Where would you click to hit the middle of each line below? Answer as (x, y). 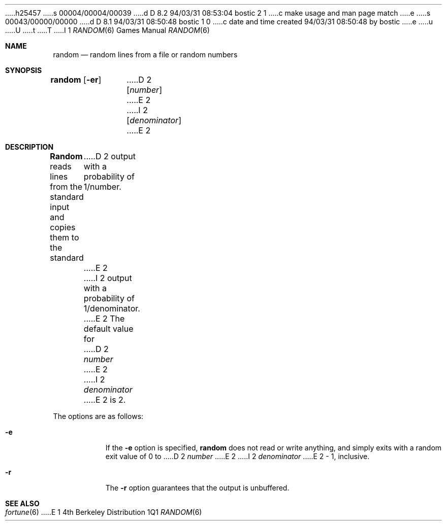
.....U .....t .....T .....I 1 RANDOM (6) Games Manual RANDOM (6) (107, 30)
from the (66, 187)
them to (65, 237)
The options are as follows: (98, 416)
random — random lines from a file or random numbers (145, 55)
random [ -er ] (76, 80)
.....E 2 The (104, 319)
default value (108, 329)
